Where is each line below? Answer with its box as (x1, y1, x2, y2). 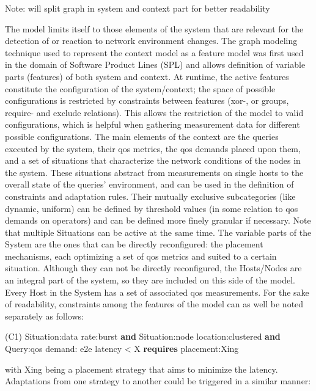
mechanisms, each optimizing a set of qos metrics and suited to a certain (5, 249, 277, 262)
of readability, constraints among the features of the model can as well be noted (5, 298, 304, 310)
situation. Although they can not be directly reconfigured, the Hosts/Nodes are (5, 261, 302, 274)
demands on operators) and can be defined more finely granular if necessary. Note (5, 214, 311, 227)
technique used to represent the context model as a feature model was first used (5, 46, 304, 59)
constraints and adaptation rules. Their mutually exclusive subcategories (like (5, 189, 296, 202)
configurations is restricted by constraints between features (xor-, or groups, (5, 94, 289, 107)
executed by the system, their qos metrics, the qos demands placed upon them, (5, 142, 301, 155)
